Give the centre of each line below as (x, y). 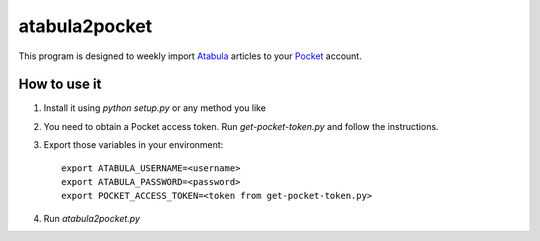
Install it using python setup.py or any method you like (155, 108)
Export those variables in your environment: (133, 145)
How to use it (60, 84)
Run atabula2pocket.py (91, 218)
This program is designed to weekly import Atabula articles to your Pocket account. (190, 56)
